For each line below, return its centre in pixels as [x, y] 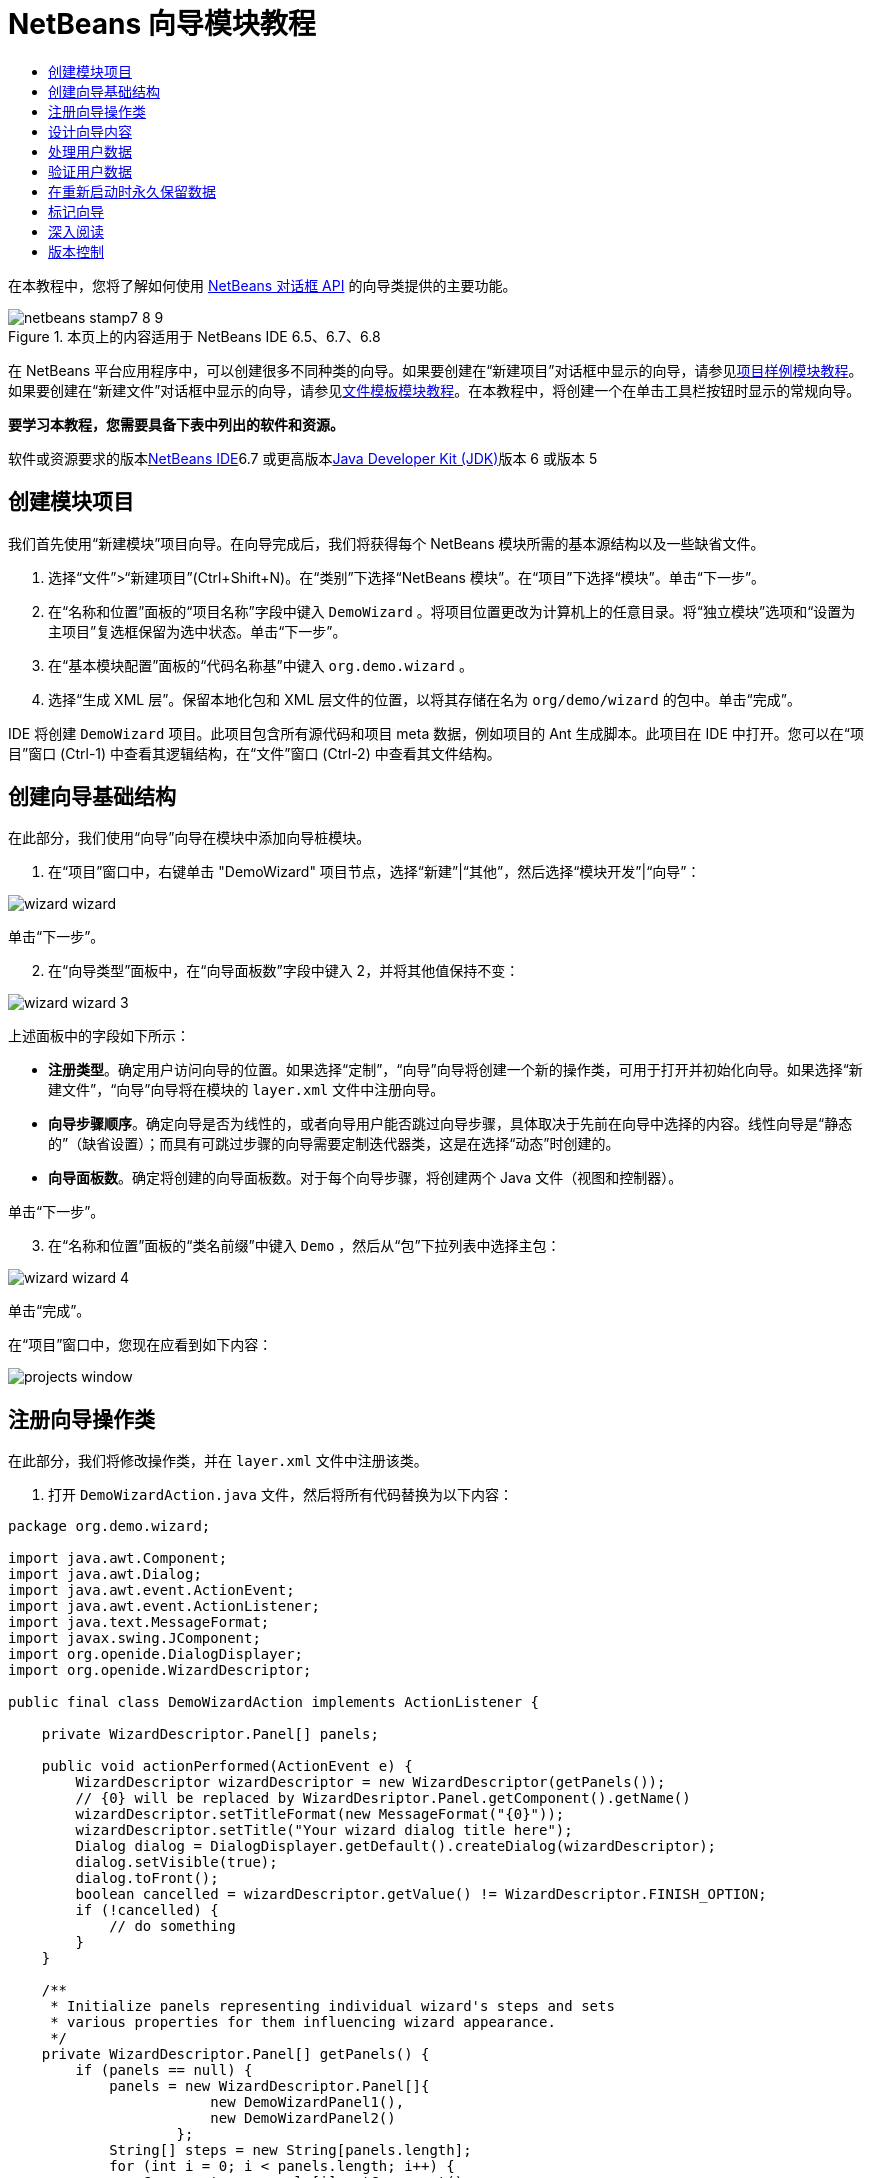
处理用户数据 [90, 151]
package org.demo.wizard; [109, 1526]
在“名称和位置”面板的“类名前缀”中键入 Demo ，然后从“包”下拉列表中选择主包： [304, 1246]
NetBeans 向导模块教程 [162, 24]
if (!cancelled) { [147, 1910]
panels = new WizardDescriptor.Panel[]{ [269, 2086]
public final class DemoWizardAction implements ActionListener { [274, 1702]
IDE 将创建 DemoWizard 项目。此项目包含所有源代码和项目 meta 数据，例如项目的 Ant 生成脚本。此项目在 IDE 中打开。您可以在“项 [436, 733]
